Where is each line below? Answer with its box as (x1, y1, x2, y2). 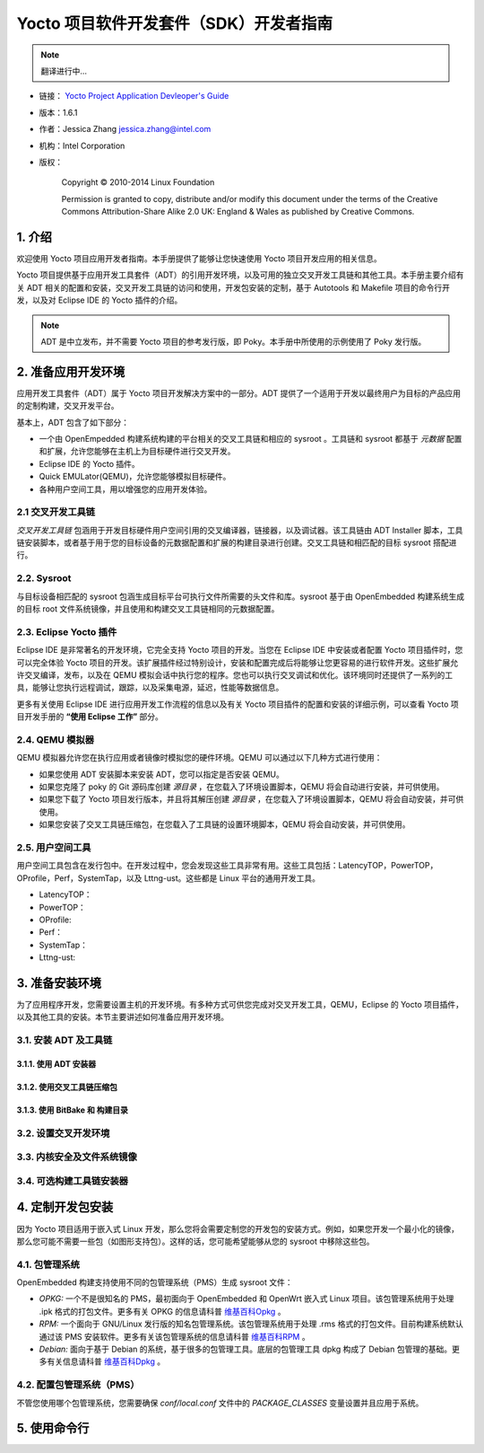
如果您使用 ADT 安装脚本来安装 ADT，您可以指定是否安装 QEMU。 (39, 769, 284, 779)
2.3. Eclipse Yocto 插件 (16, 625, 117, 638)
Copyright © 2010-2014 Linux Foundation (61, 177, 215, 188)
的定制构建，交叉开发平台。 (16, 401, 119, 411)
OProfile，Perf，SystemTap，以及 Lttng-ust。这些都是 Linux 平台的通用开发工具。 (16, 872, 321, 884)
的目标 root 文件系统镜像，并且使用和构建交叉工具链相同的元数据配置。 (16, 603, 280, 614)
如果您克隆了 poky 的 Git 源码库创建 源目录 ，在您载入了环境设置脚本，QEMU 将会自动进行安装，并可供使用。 (39, 781, 445, 792)
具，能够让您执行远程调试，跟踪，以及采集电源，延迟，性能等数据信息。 (16, 682, 284, 693)
